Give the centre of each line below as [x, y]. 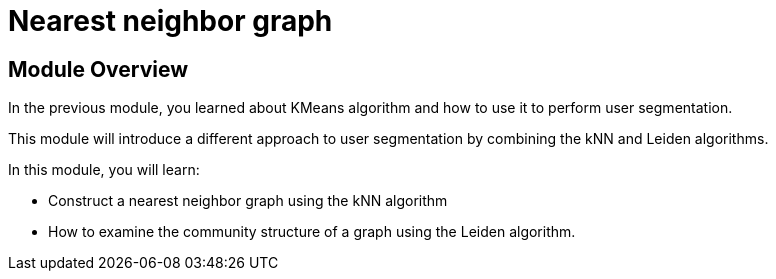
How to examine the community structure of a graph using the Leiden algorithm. [312, 232]
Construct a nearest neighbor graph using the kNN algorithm [248, 201]
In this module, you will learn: [104, 170]
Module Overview [98, 69]
